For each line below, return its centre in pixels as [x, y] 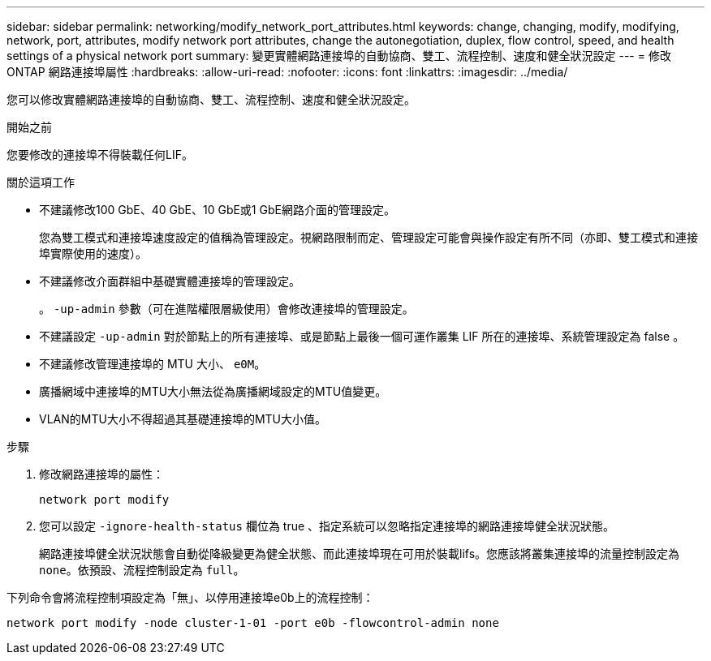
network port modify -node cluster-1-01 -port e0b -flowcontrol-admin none [253, 623]
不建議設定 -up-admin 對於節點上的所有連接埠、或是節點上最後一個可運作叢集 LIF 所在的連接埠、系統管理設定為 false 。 [362, 336]
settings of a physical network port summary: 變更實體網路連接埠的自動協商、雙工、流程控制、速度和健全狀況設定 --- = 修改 [339, 56]
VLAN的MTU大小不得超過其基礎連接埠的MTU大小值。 [183, 419]
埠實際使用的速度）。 [93, 253]
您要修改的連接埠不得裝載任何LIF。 [100, 155]
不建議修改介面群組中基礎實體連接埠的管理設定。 [170, 281]
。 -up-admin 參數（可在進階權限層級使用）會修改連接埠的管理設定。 [226, 309]
